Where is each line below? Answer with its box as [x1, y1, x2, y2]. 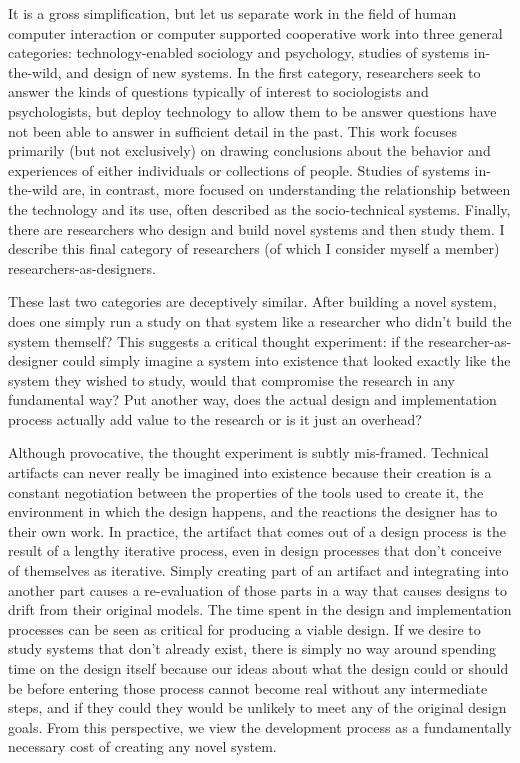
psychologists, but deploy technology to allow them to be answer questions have [8, 100, 497, 121]
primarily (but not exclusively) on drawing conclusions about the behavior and [8, 140, 491, 161]
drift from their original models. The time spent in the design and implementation [8, 599, 512, 620]
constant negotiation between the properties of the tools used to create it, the [8, 481, 484, 502]
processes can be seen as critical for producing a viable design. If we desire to [8, 618, 481, 639]
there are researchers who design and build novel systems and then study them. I [8, 218, 505, 239]
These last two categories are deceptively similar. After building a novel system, [8, 291, 497, 312]
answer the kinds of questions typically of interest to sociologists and [8, 81, 429, 102]
